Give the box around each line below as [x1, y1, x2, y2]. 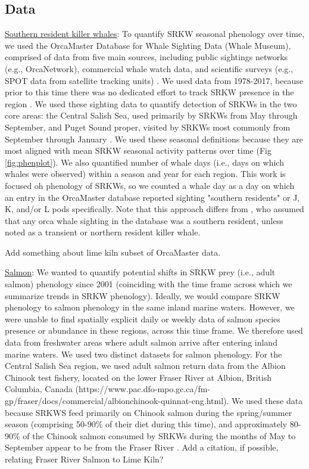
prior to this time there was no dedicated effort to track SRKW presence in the [5, 86, 294, 98]
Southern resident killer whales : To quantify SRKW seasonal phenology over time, [5, 27, 305, 40]
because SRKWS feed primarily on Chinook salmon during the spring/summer [5, 406, 292, 418]
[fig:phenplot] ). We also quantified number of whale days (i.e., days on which [5, 156, 284, 168]
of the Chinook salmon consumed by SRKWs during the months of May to [23, 429, 296, 442]
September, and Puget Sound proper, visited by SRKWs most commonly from [5, 120, 291, 133]
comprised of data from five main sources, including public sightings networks [5, 51, 288, 63]
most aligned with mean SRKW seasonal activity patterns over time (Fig [5, 144, 271, 157]
